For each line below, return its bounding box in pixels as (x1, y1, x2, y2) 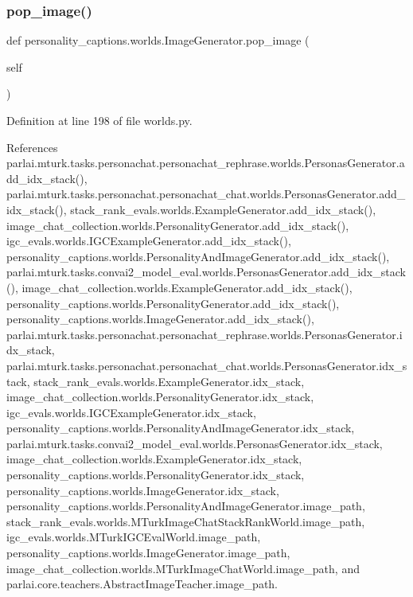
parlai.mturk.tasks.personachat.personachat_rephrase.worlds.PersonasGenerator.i (6, 326, 403, 342)
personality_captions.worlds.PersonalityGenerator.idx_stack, (6, 466, 305, 483)
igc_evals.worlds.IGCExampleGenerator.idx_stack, (6, 404, 256, 420)
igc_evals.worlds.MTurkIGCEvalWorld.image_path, (6, 529, 261, 545)
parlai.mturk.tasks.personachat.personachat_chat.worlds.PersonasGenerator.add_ (6, 185, 406, 202)
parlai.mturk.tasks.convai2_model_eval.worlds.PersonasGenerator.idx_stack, (6, 435, 383, 451)
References (6, 139, 58, 155)
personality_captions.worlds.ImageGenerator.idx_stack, (6, 482, 279, 498)
